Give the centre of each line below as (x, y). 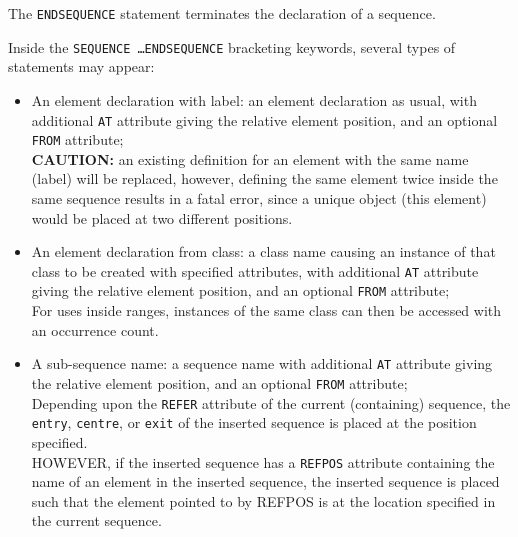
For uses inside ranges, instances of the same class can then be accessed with (266, 310)
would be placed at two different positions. (162, 217)
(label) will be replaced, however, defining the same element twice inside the (264, 178)
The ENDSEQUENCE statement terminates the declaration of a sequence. (222, 13)
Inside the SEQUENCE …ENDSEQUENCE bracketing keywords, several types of (232, 46)
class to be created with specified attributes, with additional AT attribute (255, 270)
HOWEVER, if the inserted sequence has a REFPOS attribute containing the (263, 461)
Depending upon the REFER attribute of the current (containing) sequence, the (271, 402)
